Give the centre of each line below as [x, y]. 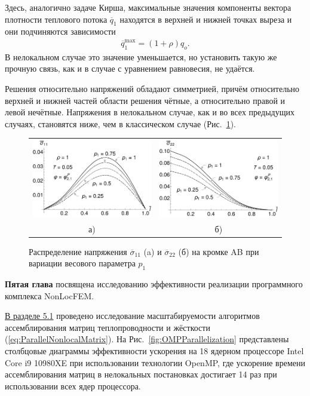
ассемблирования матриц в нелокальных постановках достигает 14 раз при [141, 374]
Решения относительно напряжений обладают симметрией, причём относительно [152, 88]
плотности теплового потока [56, 19]
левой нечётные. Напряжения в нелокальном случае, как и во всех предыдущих [150, 112]
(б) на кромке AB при [219, 251]
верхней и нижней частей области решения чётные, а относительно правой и [145, 100]
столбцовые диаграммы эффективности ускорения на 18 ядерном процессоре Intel [154, 350]
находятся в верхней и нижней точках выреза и [206, 19]
